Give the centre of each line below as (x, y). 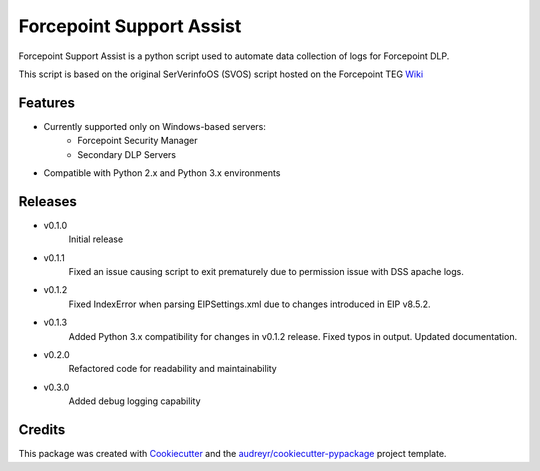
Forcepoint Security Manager (137, 141)
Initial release (96, 239)
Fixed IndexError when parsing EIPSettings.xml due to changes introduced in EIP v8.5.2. (249, 304)
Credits (42, 430)
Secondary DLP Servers (127, 154)
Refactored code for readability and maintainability (172, 369)
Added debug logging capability (134, 401)
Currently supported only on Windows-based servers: (155, 126)
